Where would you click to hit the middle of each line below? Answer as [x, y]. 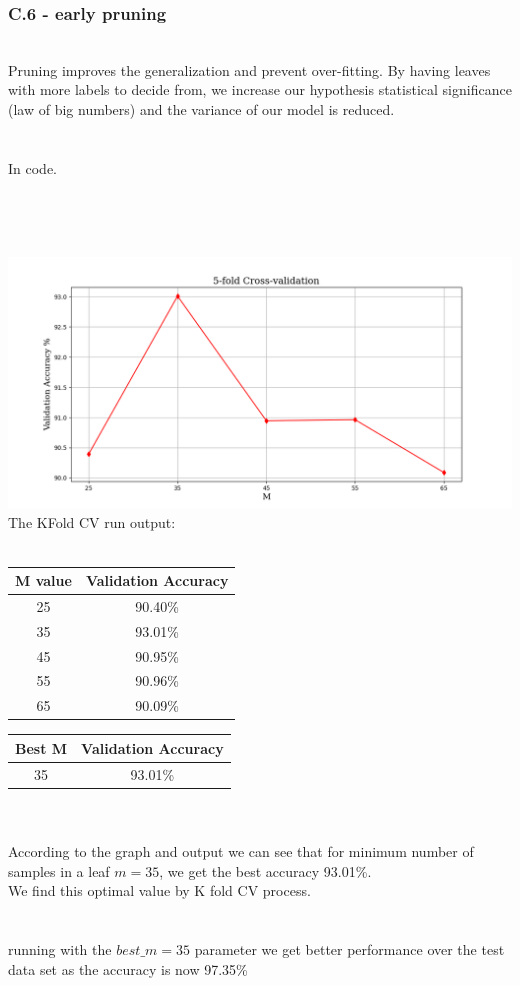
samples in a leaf [59, 870]
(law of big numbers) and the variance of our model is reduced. [201, 109]
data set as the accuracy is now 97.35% [128, 968]
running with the [60, 948]
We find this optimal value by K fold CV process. [159, 890]
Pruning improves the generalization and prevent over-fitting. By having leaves [249, 69]
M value [43, 580]
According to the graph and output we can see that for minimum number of [241, 850]
